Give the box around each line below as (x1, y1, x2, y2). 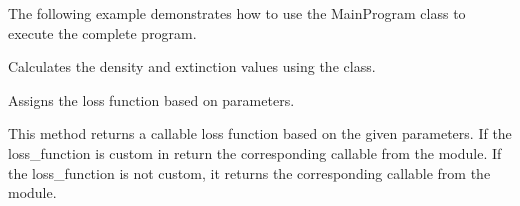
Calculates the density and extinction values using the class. (8, 56, 376, 77)
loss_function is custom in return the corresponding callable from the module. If (8, 142, 502, 163)
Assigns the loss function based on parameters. (8, 89, 295, 110)
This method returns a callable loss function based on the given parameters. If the (8, 123, 512, 144)
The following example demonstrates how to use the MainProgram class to (8, 3, 466, 23)
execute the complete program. (8, 22, 197, 43)
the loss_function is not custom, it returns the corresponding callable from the (8, 162, 491, 183)
